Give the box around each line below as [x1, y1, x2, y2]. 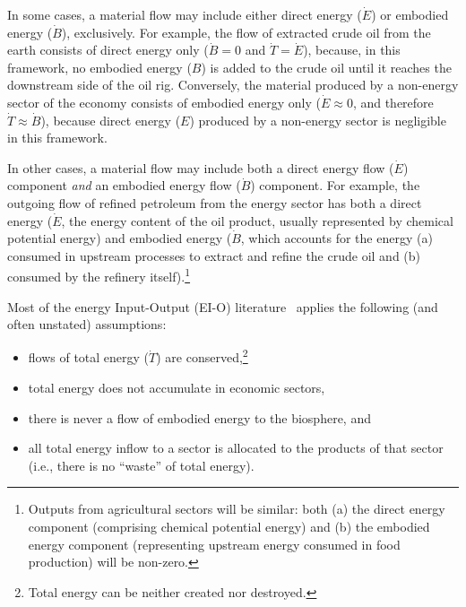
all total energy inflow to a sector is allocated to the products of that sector [28, 438, 444, 457]
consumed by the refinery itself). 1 [7, 264, 191, 285]
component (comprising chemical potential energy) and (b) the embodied [28, 516, 430, 535]
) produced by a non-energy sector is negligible [189, 110, 446, 129]
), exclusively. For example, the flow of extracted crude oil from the [61, 22, 431, 41]
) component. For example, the [250, 176, 420, 195]
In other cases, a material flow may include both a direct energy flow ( [7, 158, 394, 177]
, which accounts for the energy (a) [240, 229, 433, 247]
